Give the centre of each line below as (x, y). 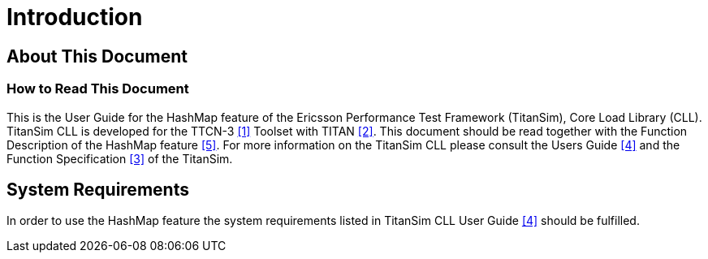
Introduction (75, 17)
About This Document (97, 56)
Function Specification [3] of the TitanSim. (120, 158)
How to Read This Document (98, 89)
